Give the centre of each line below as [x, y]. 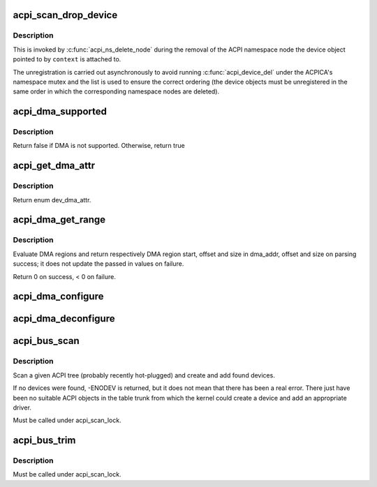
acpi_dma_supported [60, 112]
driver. [22, 407]
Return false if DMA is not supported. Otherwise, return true [99, 146]
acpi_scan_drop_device [65, 15]
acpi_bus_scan [46, 341]
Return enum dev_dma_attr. [52, 200]
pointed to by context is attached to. [67, 59]
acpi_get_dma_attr [54, 166]
